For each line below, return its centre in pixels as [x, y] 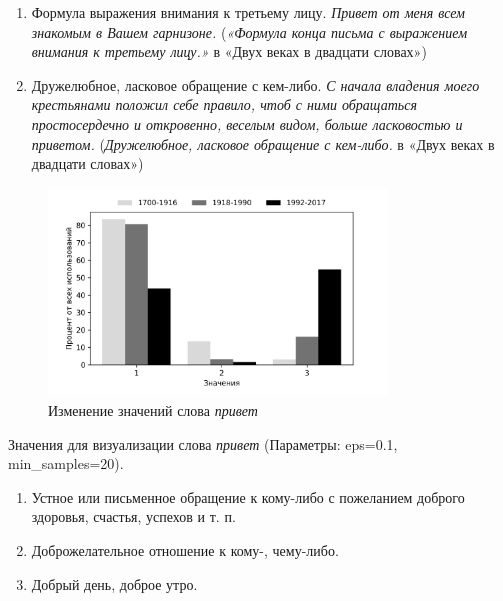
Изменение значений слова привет [153, 410]
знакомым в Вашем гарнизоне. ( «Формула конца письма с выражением [249, 31]
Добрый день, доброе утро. [114, 583]
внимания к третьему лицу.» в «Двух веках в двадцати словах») [229, 51]
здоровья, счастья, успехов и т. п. [133, 516]
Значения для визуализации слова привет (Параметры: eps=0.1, [203, 443]
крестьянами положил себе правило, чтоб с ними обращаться [224, 104]
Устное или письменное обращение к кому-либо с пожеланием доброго [248, 496]
